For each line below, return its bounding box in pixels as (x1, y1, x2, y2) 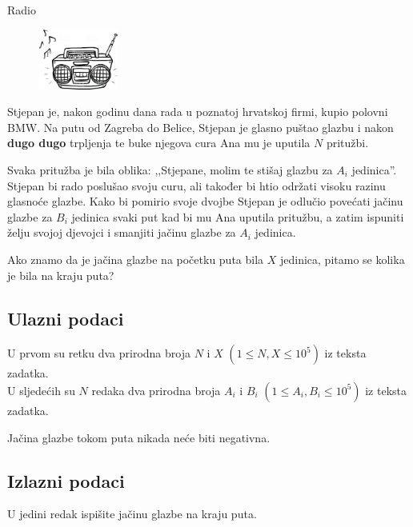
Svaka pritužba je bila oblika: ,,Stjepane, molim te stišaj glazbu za (7, 162, 333, 178)
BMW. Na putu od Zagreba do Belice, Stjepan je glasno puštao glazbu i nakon (7, 118, 394, 135)
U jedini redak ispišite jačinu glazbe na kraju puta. (7, 505, 257, 522)
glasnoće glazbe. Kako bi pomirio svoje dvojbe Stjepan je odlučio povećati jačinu (7, 193, 403, 210)
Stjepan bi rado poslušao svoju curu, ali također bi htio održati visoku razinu (7, 177, 386, 194)
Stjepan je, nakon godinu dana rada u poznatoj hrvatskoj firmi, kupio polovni (7, 103, 388, 120)
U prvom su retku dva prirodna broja (7, 345, 190, 361)
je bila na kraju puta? (7, 266, 114, 283)
